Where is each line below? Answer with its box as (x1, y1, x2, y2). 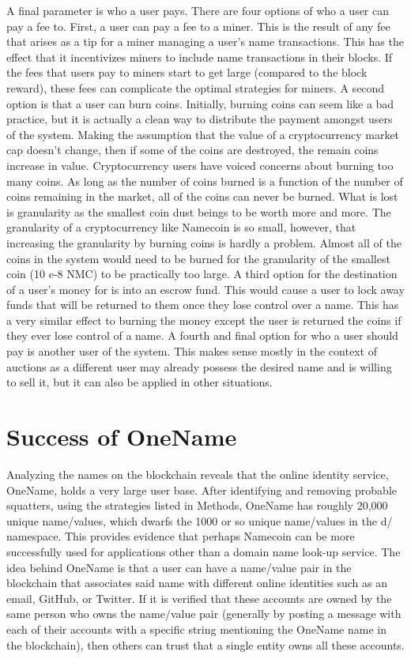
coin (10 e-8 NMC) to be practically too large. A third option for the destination (6, 265, 398, 282)
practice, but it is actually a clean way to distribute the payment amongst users (6, 111, 393, 127)
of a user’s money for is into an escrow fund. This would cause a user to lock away (6, 281, 405, 297)
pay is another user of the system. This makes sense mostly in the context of (6, 343, 377, 360)
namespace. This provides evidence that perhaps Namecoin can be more (6, 528, 355, 544)
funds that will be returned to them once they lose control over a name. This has (6, 296, 399, 313)
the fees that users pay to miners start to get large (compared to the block (6, 64, 368, 81)
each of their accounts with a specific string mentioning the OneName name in (6, 620, 386, 637)
